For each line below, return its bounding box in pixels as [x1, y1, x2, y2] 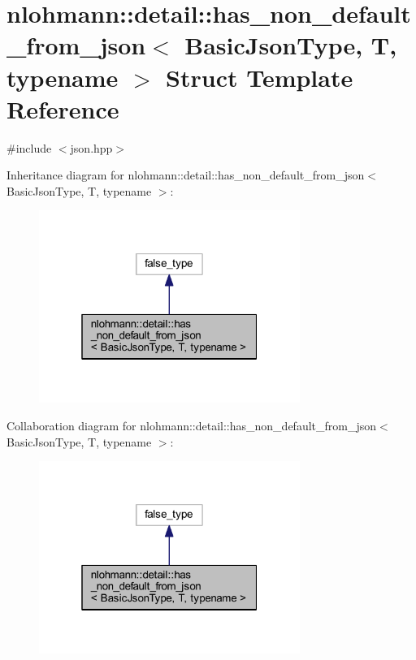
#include [6, 139, 52, 156]
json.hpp [70, 139, 113, 156]
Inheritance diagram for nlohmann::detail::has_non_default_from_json [6, 166, 365, 183]
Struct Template [166, 60, 353, 93]
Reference [6, 92, 119, 125]
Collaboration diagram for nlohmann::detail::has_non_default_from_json [6, 417, 377, 434]
